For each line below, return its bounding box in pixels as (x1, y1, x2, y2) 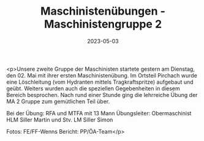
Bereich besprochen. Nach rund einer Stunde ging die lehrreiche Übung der (6, 91, 198, 98)
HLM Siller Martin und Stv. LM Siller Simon (6, 116, 113, 123)
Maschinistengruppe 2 (43, 17, 162, 31)
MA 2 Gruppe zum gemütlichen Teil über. (6, 98, 110, 105)
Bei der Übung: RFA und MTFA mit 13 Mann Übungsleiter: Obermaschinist (6, 109, 192, 117)
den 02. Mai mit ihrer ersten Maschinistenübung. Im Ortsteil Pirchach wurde (6, 71, 197, 79)
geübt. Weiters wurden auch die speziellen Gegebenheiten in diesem (6, 84, 181, 92)
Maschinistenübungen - (40, 4, 165, 18)
